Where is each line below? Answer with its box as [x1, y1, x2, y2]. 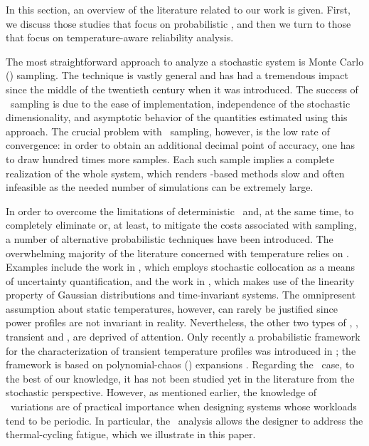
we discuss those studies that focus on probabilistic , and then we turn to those [6, 16, 351, 31]
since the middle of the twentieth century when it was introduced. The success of [6, 81, 358, 96]
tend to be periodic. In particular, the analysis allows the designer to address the [6, 413, 363, 427]
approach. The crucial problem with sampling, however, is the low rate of [6, 123, 330, 138]
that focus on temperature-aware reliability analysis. [6, 30, 234, 45]
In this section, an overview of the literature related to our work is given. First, [6, 2, 351, 16]
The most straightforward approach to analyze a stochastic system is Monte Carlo [6, 53, 364, 68]
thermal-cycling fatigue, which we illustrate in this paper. [6, 427, 256, 442]
